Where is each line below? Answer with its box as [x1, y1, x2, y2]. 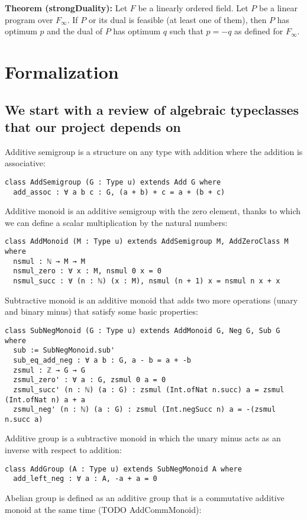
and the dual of [47, 25, 102, 37]
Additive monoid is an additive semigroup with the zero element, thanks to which [5, 205, 301, 217]
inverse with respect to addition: [5, 444, 122, 456]
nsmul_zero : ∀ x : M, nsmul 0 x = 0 [13, 267, 161, 276]
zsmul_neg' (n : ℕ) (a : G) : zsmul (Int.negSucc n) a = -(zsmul [13, 405, 276, 414]
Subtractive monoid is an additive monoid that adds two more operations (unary [5, 293, 298, 306]
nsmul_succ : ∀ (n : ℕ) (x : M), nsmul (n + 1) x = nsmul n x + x [13, 277, 280, 286]
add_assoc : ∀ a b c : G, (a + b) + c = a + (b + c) [13, 188, 225, 196]
